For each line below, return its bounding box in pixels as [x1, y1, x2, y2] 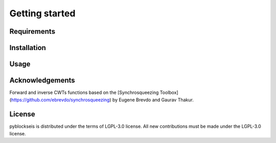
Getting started [9, 8, 76, 19]
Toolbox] [159, 89, 178, 96]
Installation [9, 43, 46, 52]
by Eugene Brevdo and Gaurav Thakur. [112, 97, 194, 103]
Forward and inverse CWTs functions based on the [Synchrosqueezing [9, 89, 159, 96]
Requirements [9, 27, 56, 36]
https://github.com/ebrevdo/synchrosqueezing [11, 97, 110, 103]
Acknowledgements [9, 76, 75, 85]
